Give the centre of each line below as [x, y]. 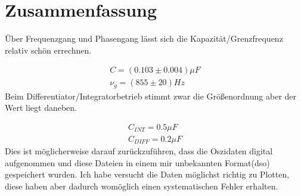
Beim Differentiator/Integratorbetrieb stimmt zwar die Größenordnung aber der [151, 96]
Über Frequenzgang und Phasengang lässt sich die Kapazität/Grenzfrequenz [144, 38]
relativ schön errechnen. [48, 50]
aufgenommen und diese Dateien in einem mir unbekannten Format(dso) [137, 162]
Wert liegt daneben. [41, 108]
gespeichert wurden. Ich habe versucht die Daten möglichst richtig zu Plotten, [147, 174]
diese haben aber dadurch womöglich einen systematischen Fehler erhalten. [142, 186]
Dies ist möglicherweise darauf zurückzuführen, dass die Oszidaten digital [139, 150]
